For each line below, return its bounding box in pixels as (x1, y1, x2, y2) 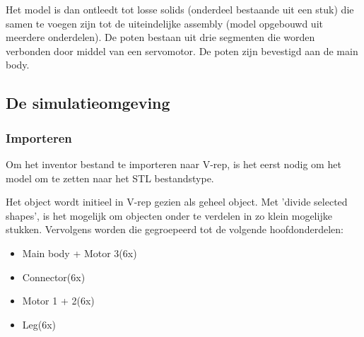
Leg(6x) (22, 317, 57, 331)
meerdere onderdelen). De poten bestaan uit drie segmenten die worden (6, 30, 315, 45)
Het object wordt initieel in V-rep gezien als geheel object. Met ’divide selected (6, 194, 348, 209)
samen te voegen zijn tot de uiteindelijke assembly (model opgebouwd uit (6, 16, 323, 30)
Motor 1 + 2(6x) (22, 293, 95, 308)
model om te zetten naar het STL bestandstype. (6, 170, 214, 185)
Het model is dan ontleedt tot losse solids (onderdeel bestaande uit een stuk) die (6, 2, 354, 16)
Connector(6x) (22, 269, 86, 284)
